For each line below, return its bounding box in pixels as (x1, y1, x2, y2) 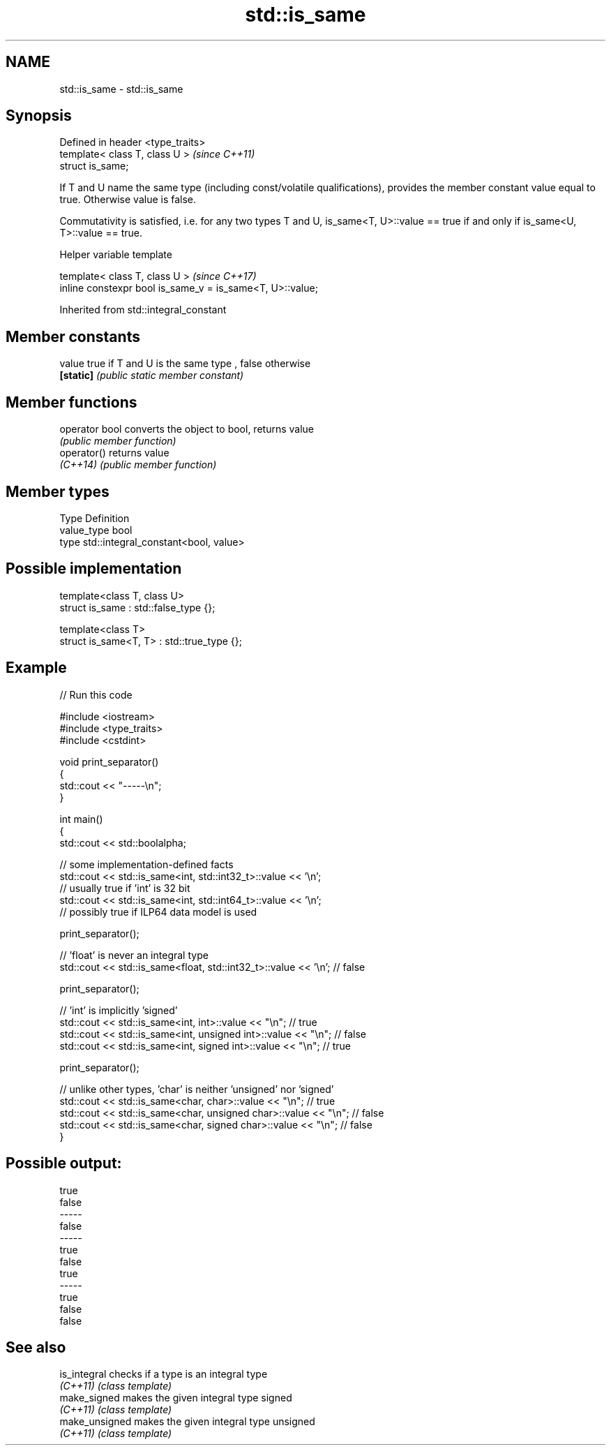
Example (6, 659, 67, 677)
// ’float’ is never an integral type (59, 948, 209, 961)
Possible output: (6, 1154, 122, 1173)
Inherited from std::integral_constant (59, 304, 227, 316)
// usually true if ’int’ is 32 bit (59, 881, 190, 894)
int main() (59, 812, 103, 825)
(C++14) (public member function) (59, 459, 217, 471)
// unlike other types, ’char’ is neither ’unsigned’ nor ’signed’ (59, 1082, 334, 1095)
